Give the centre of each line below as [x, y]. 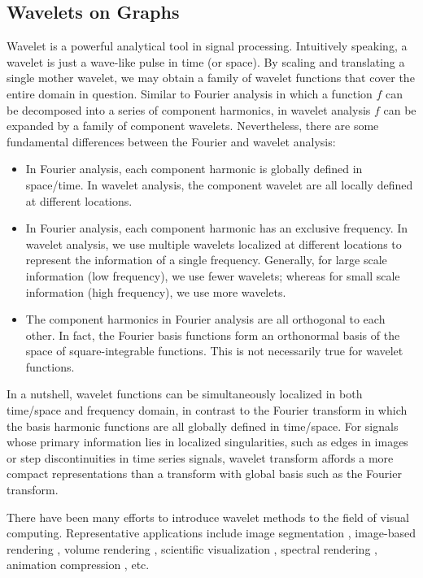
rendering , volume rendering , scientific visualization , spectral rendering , [192, 548]
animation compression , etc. [78, 565]
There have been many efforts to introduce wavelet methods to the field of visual [208, 517]
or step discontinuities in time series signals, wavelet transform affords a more [200, 457]
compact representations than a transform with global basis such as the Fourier [204, 474]
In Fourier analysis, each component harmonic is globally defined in [194, 169]
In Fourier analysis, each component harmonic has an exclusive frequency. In [217, 228]
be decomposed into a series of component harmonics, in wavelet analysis [189, 109]
